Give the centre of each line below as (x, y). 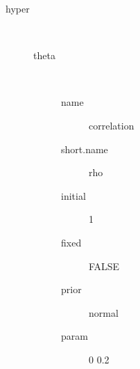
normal (104, 312)
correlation (112, 125)
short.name (85, 149)
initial (73, 195)
